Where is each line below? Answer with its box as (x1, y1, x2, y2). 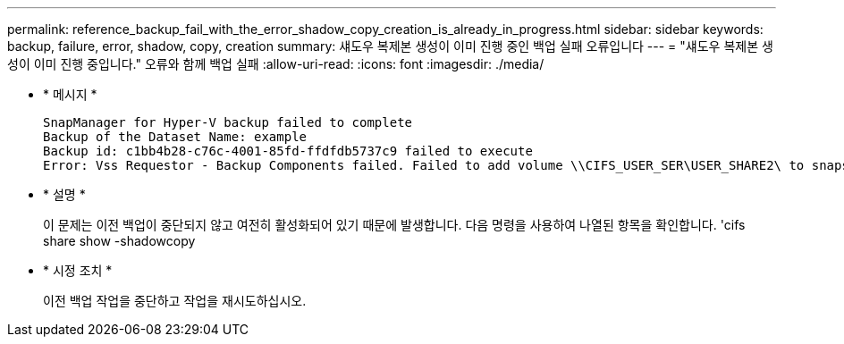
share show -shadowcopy (43, 233, 196, 248)
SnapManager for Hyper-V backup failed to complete (43, 115, 413, 130)
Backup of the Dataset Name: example (43, 130, 308, 144)
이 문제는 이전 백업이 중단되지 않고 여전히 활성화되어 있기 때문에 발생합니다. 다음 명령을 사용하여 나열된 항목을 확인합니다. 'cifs (43, 217, 746, 232)
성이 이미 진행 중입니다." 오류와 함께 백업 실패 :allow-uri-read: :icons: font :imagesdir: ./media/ (7, 56, 544, 71)
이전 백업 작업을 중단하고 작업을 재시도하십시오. (43, 293, 307, 308)
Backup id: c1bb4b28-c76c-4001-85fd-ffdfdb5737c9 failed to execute (43, 144, 533, 158)
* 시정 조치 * (43, 263, 113, 278)
